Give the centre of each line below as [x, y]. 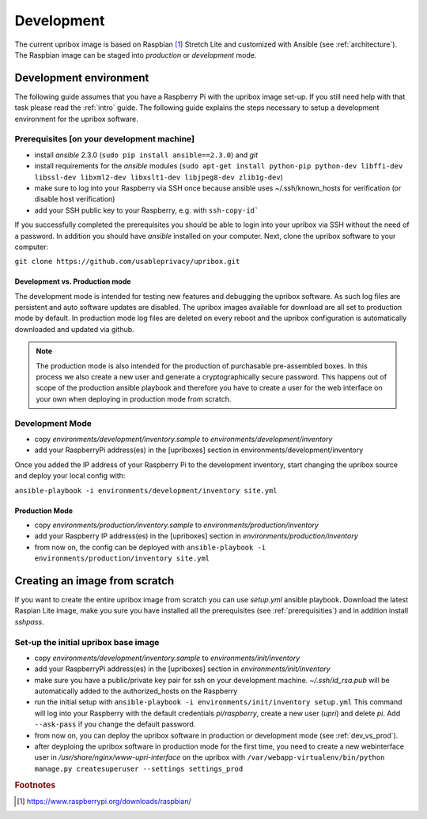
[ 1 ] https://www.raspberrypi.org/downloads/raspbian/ [104, 801]
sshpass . [30, 621]
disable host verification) [75, 199]
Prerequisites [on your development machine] [105, 139]
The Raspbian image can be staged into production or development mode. [136, 55]
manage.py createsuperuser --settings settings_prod [139, 768]
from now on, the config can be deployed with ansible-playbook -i [150, 547]
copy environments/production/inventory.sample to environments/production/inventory [177, 525]
